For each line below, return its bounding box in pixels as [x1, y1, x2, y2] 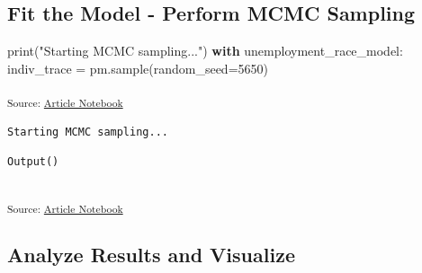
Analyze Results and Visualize [7, 241, 295, 269]
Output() [7, 155, 59, 169]
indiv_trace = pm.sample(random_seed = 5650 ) [7, 58, 269, 77]
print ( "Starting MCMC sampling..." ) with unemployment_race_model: [7, 41, 403, 60]
